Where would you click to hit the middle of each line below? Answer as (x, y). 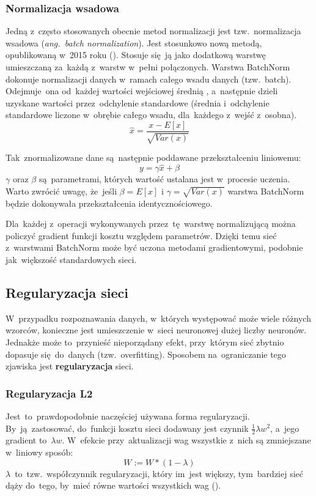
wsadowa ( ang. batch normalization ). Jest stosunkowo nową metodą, (134, 43)
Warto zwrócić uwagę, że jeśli (61, 191)
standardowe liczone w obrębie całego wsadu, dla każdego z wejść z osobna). (151, 115)
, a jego (285, 428)
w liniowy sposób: (39, 452)
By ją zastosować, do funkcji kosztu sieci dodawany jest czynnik (127, 428)
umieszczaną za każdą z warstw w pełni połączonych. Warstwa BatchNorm (148, 67)
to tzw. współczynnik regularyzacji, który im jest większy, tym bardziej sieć (159, 473)
